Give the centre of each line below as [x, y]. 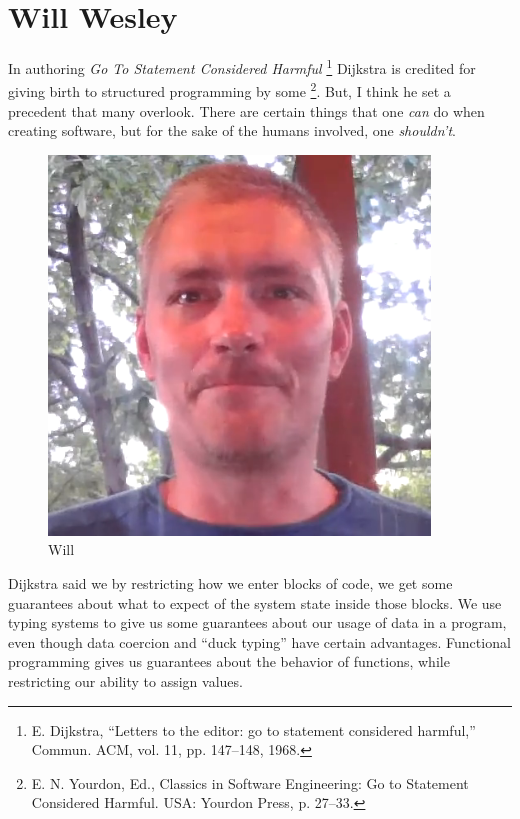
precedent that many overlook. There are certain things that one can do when [246, 110]
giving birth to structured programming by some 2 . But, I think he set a [229, 90]
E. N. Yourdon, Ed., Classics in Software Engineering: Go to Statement [250, 782]
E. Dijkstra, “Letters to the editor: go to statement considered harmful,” [253, 729]
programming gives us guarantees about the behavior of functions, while [229, 661]
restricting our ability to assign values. [125, 680]
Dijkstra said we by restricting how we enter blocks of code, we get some [230, 583]
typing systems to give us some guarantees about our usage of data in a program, [257, 622]
